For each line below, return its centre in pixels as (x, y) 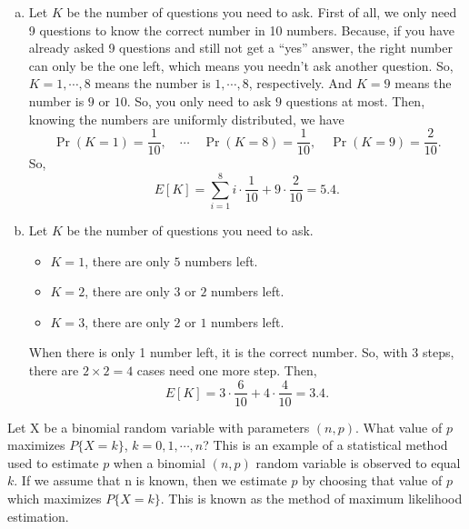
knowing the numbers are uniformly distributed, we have (186, 119)
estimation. (38, 516)
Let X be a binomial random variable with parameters (159, 427)
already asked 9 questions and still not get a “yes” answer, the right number (240, 48)
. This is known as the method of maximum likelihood (311, 498)
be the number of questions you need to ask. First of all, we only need (262, 12)
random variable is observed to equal (358, 462)
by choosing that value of (372, 480)
